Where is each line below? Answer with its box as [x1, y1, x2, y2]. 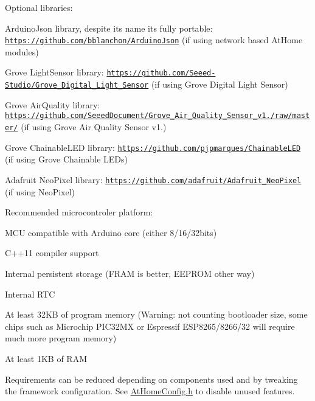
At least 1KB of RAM [5, 352, 88, 364]
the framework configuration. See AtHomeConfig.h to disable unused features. [5, 385, 295, 397]
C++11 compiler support [5, 246, 99, 259]
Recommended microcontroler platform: [5, 206, 153, 218]
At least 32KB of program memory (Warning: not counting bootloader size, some [5, 308, 308, 321]
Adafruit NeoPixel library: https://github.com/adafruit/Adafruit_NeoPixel [5, 173, 302, 186]
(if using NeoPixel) [5, 185, 75, 198]
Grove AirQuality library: [5, 98, 100, 111]
